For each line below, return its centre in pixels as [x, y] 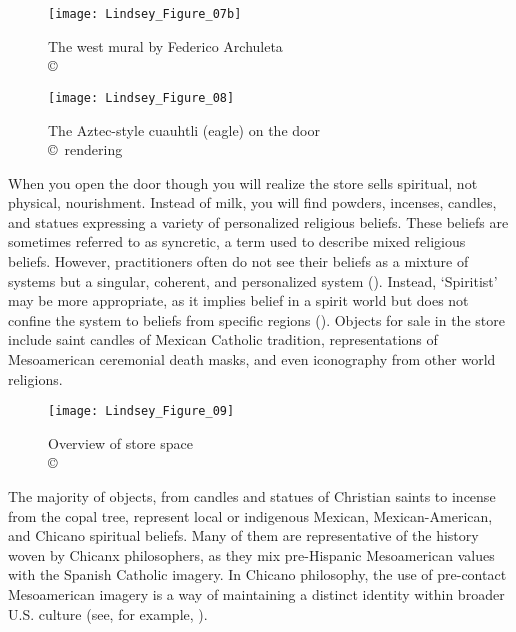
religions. [35, 378]
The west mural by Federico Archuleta [165, 45]
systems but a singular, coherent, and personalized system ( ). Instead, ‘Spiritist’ [253, 280]
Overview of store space [120, 442]
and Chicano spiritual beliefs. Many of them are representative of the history [243, 535]
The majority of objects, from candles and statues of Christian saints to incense [252, 496]
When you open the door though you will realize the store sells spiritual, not [243, 182]
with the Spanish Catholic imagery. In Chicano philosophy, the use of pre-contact [257, 574]
